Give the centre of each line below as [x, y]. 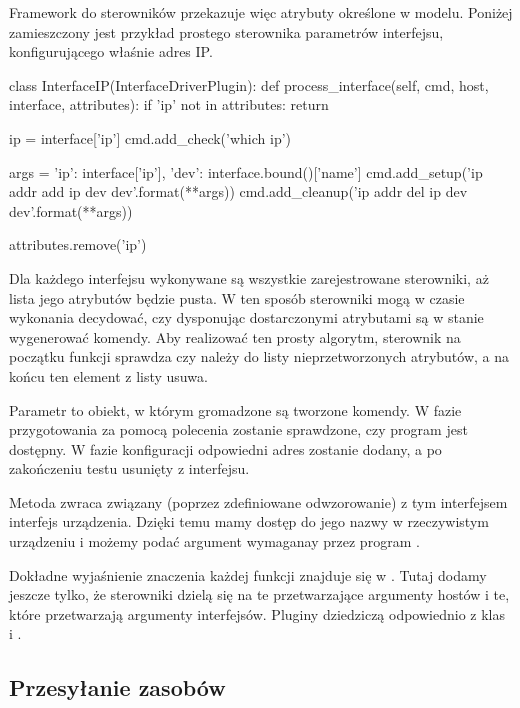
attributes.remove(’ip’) [78, 244]
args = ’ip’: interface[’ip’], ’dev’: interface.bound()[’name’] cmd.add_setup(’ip [246, 171]
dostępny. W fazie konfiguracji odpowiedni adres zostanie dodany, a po [225, 448]
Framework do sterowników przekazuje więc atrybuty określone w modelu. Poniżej [261, 12]
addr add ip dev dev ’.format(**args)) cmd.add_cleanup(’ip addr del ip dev [238, 191]
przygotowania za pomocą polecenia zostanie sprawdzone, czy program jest [238, 429]
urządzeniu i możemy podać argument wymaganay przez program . [214, 541]
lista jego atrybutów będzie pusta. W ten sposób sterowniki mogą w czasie [237, 297]
